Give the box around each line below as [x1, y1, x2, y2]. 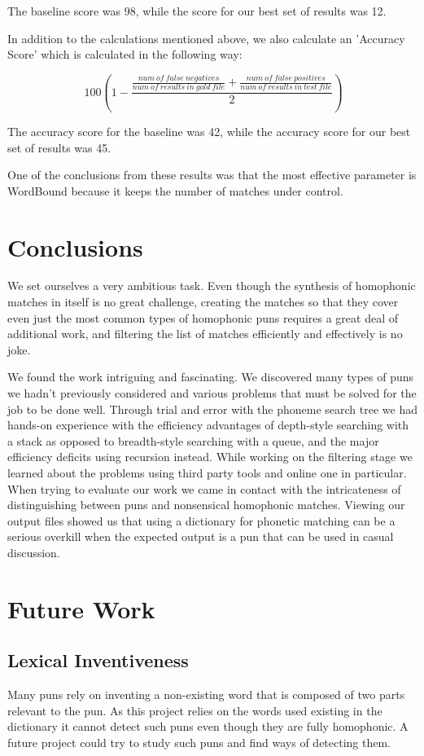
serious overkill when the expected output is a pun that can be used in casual [7, 528, 394, 545]
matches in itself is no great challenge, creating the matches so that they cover [7, 293, 399, 310]
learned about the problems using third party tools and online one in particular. [7, 464, 407, 481]
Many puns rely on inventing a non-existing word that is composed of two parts [7, 686, 405, 703]
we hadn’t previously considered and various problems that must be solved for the [7, 385, 417, 402]
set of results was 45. [7, 138, 111, 156]
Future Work [7, 591, 155, 625]
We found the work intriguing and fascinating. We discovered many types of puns [7, 368, 414, 385]
